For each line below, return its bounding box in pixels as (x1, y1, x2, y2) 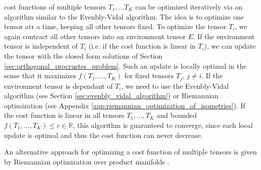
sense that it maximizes (4, 70, 76, 81)
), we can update (204, 41, 256, 51)
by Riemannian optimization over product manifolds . (4, 156, 170, 166)
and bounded (157, 110, 197, 120)
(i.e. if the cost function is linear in (88, 41, 196, 51)
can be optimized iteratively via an (135, 2, 242, 12)
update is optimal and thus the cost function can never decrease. (4, 129, 203, 140)
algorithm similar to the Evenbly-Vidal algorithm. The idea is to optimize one (4, 11, 244, 22)
